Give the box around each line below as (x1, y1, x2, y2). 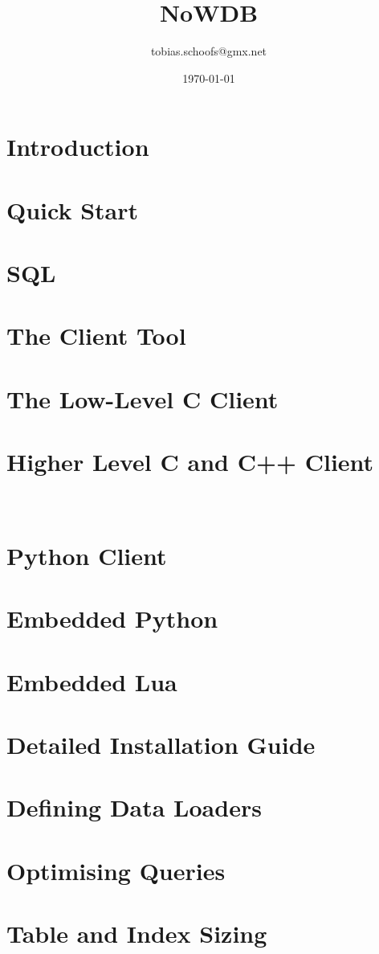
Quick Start (6, 193, 138, 226)
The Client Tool (6, 319, 186, 352)
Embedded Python (6, 602, 218, 635)
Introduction (6, 130, 149, 163)
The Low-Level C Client (6, 382, 279, 415)
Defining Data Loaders (6, 791, 262, 824)
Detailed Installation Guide (6, 728, 316, 761)
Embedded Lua (6, 665, 177, 698)
